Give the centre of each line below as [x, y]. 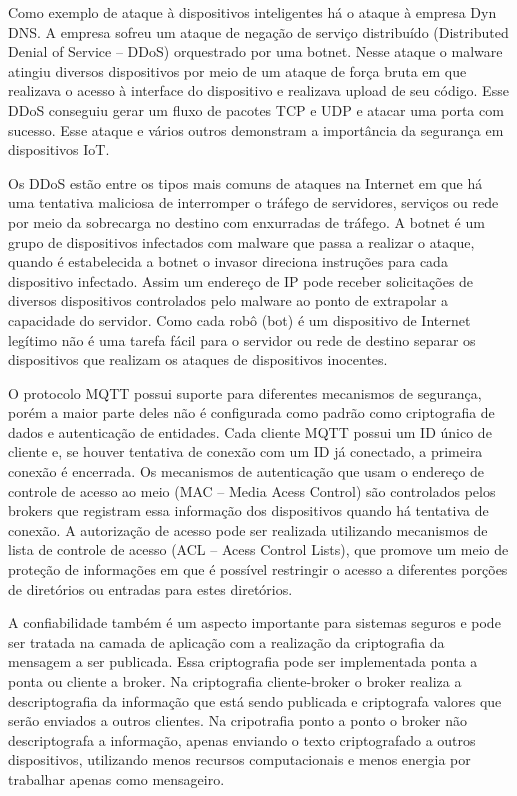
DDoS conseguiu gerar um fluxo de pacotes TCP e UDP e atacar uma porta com [256, 109]
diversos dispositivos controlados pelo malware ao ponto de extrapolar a [228, 300]
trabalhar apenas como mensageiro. [116, 778]
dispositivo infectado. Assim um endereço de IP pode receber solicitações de [241, 280]
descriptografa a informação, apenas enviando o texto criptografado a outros [242, 739]
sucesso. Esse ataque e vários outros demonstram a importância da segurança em [256, 129]
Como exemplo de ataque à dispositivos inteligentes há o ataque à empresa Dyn [252, 12]
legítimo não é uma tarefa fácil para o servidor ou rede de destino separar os [242, 339]
